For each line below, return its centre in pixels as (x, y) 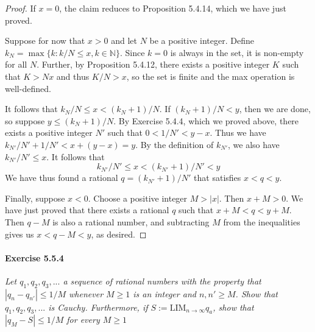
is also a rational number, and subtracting (131, 221)
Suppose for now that (45, 41)
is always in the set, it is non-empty (237, 52)
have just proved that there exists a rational (87, 210)
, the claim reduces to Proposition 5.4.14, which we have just (173, 8)
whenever (86, 293)
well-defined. (28, 88)
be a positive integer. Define (202, 41)
